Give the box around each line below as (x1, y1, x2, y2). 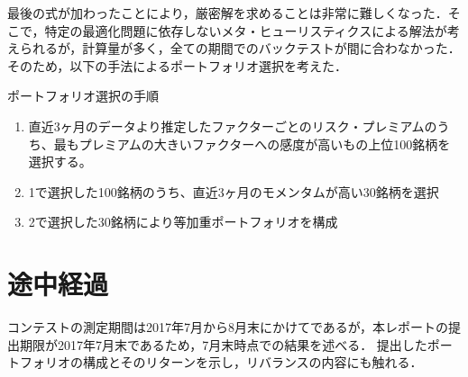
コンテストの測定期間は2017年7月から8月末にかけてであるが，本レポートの (7, 318, 449, 337)
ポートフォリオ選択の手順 (7, 86, 159, 105)
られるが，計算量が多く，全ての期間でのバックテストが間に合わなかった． (19, 39, 461, 58)
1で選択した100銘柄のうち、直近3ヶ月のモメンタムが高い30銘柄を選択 (28, 182, 439, 201)
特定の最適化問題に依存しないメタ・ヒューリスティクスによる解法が (44, 21, 447, 40)
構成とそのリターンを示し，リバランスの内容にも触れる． (82, 353, 423, 372)
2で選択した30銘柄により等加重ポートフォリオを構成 (28, 212, 338, 231)
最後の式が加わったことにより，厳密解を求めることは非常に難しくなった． (7, 4, 448, 22)
